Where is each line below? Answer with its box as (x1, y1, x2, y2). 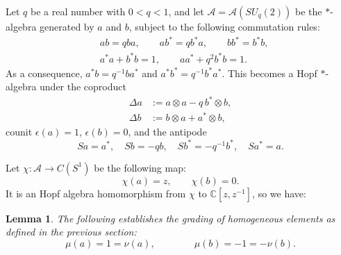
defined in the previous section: (6, 224, 137, 239)
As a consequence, (6, 65, 83, 80)
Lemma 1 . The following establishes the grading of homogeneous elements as (6, 211, 335, 225)
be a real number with (30, 4, 126, 18)
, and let (168, 4, 204, 18)
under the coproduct (40, 79, 126, 94)
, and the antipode (128, 124, 207, 139)
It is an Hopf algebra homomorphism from (6, 186, 186, 200)
